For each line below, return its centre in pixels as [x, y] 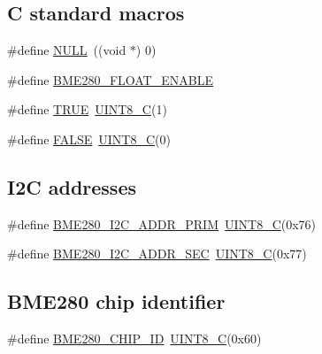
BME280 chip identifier [116, 301]
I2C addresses [72, 186]
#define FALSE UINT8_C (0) [89, 139]
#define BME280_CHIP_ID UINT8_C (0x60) [134, 339]
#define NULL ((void [67, 50]
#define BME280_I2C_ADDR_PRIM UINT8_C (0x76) [162, 223]
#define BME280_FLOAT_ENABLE [110, 79]
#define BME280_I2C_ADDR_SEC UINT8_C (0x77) [157, 254]
